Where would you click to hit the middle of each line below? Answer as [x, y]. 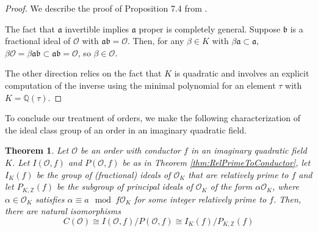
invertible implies [97, 28]
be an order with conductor [131, 150]
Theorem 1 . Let [37, 150]
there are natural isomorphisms [63, 211]
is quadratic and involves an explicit [242, 73]
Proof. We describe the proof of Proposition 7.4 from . [106, 8]
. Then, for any [156, 41]
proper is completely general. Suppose [210, 28]
